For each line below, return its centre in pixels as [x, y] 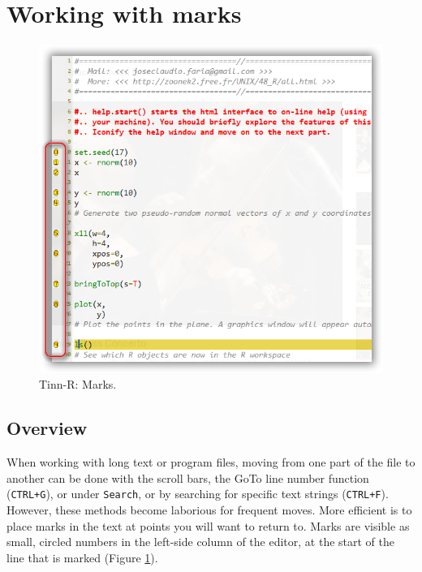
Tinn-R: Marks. [78, 384]
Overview [47, 428]
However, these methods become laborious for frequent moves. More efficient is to [209, 509]
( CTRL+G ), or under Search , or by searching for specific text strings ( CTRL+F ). [198, 494]
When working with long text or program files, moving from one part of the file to [211, 462]
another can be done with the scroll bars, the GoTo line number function [188, 477]
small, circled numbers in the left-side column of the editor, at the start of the [201, 542]
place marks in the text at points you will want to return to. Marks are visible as [208, 525]
